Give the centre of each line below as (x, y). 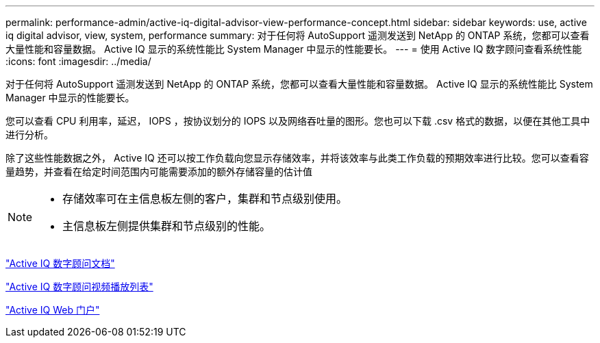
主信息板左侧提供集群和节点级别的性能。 (167, 226)
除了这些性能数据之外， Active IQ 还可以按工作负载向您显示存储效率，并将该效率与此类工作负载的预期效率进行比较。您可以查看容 (297, 158)
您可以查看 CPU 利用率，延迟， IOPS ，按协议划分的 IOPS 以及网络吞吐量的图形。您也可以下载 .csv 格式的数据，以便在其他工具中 (298, 121)
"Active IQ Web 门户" (53, 310)
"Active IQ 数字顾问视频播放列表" (79, 287)
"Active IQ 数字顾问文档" (60, 263)
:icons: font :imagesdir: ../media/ (78, 61)
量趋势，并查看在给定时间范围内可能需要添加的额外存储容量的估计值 (159, 171)
